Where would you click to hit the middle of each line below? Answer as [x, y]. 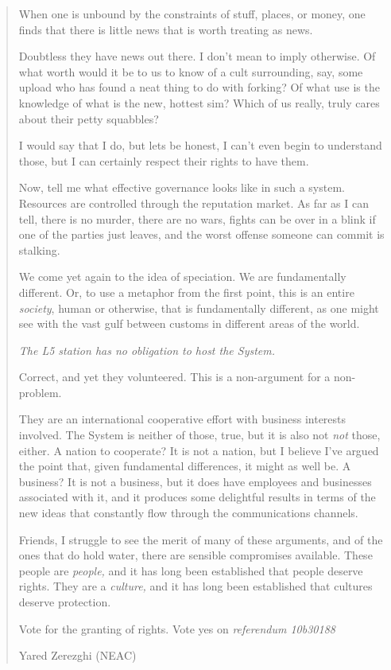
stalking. [39, 249]
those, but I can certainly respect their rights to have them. [164, 160]
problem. [40, 392]
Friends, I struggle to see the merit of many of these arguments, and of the [201, 539]
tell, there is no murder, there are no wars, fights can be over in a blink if [197, 218]
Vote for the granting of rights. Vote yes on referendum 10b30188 [177, 628]
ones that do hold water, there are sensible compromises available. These [195, 555]
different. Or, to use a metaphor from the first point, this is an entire [186, 292]
